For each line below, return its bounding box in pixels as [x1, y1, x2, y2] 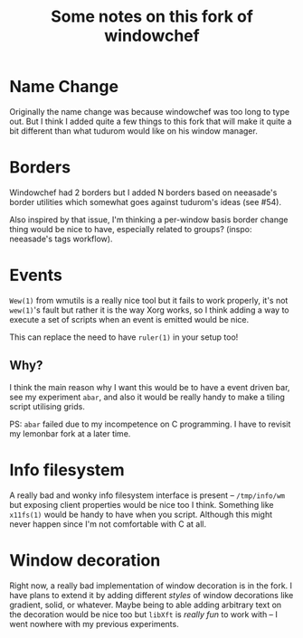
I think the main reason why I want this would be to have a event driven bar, [9, 381, 290, 392]
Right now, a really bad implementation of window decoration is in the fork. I [9, 580, 292, 591]
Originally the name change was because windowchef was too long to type [9, 106, 290, 117]
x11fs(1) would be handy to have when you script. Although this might [9, 509, 273, 520]
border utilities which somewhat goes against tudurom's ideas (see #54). [9, 196, 282, 207]
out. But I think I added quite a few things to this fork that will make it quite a [9, 116, 292, 127]
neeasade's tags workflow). [9, 233, 113, 244]
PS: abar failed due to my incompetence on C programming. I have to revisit [9, 418, 291, 429]
